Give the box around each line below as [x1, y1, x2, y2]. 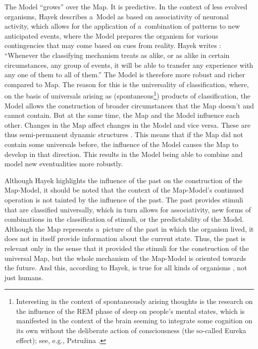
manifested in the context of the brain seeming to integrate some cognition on [16, 315, 253, 326]
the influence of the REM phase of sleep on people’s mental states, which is [16, 305, 245, 316]
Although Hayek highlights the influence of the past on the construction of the [4, 175, 243, 185]
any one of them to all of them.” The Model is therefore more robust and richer [4, 69, 245, 80]
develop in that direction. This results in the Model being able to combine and [4, 149, 243, 159]
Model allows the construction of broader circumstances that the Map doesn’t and [4, 100, 254, 110]
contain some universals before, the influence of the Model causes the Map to [4, 139, 239, 149]
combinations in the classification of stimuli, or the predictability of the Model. [4, 214, 244, 224]
